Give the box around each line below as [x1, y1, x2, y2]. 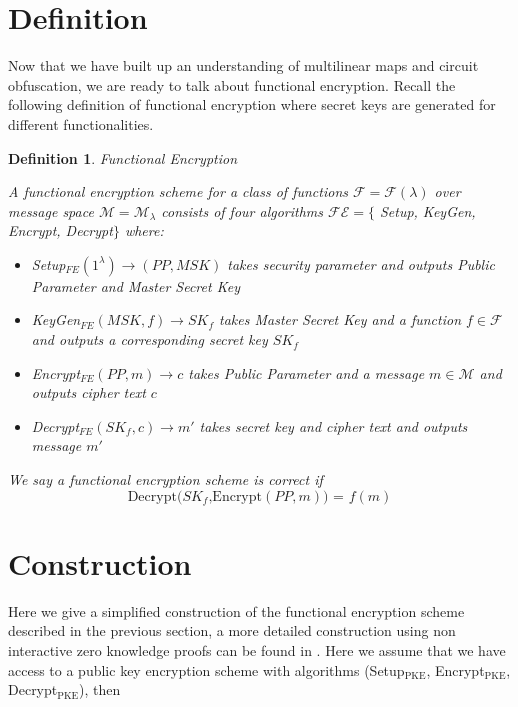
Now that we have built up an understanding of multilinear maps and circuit [8, 55, 479, 76]
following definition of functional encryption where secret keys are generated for [8, 94, 496, 115]
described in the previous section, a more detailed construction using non [8, 620, 456, 641]
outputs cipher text [31, 382, 146, 403]
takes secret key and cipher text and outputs [199, 415, 468, 436]
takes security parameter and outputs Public [227, 253, 495, 274]
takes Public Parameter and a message [188, 362, 425, 383]
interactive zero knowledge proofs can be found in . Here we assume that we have [8, 639, 506, 660]
